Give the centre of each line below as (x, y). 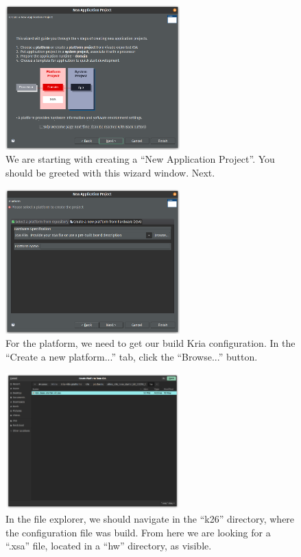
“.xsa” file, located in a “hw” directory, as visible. (109, 546)
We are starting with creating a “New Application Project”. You (140, 159)
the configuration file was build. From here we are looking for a (138, 532)
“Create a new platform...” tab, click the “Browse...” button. (132, 356)
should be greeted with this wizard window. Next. (110, 173)
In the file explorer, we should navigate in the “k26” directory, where (150, 519)
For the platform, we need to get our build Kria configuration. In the (150, 343)
